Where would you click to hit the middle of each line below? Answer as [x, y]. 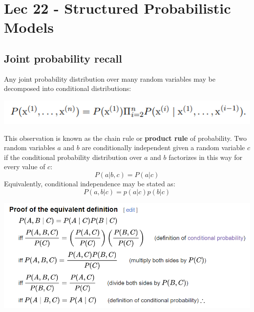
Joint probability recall [63, 58]
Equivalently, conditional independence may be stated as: [90, 183]
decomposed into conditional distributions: [68, 88]
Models [29, 27]
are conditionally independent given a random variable [163, 147]
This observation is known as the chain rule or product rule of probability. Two [125, 138]
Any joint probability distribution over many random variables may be [110, 78]
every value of [25, 167]
